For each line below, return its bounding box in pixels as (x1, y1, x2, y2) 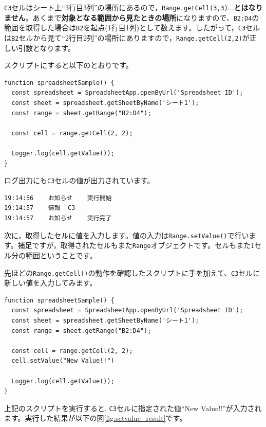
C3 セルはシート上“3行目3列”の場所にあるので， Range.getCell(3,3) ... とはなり (4, 2, 263, 12)
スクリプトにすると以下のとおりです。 (4, 60, 133, 70)
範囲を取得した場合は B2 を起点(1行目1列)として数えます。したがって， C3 (4, 22, 246, 33)
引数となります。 (18, 42, 75, 53)
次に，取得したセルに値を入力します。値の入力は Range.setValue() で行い (4, 229, 249, 240)
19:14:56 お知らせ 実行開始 (4, 194, 112, 202)
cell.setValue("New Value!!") (11, 357, 115, 365)
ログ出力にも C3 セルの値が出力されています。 (4, 175, 155, 186)
